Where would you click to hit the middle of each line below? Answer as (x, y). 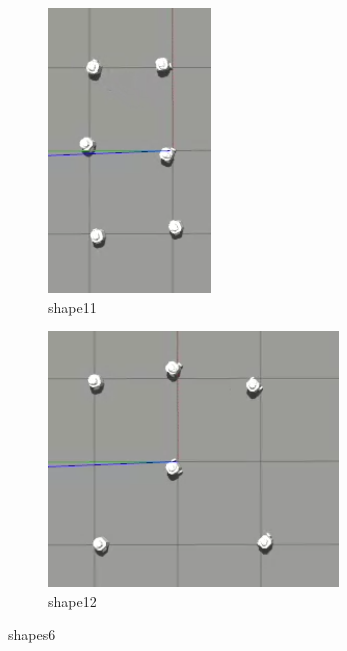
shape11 (72, 306)
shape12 (72, 600)
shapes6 (32, 634)
